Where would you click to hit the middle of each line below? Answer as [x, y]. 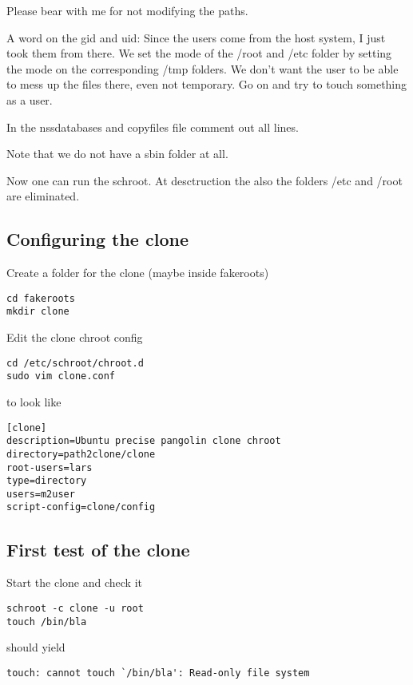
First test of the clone [98, 549]
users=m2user [41, 494]
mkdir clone [38, 312]
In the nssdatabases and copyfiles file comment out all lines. [153, 127]
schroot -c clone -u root [75, 608]
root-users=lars [50, 467]
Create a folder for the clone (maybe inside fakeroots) [138, 273]
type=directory [47, 481]
